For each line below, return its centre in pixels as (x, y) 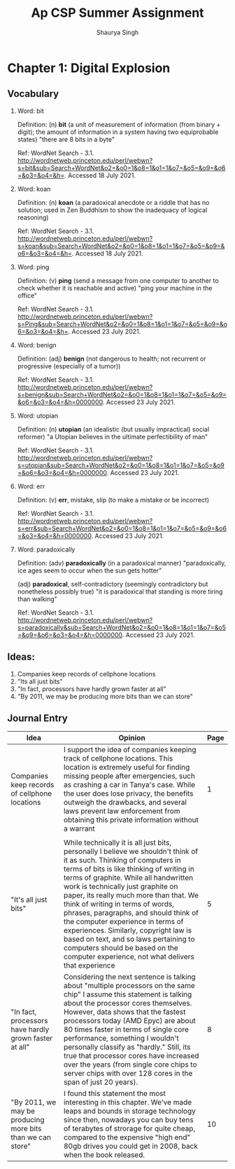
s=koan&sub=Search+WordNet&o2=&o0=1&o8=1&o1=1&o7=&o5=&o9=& (121, 246)
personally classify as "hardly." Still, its (127, 1047)
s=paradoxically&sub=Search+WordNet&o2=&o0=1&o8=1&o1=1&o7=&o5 (121, 627)
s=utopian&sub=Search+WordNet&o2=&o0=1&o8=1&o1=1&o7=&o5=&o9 (121, 465)
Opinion (132, 738)
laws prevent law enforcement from (122, 811)
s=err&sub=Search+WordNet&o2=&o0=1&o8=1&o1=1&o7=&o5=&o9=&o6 (122, 528)
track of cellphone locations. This (118, 759)
